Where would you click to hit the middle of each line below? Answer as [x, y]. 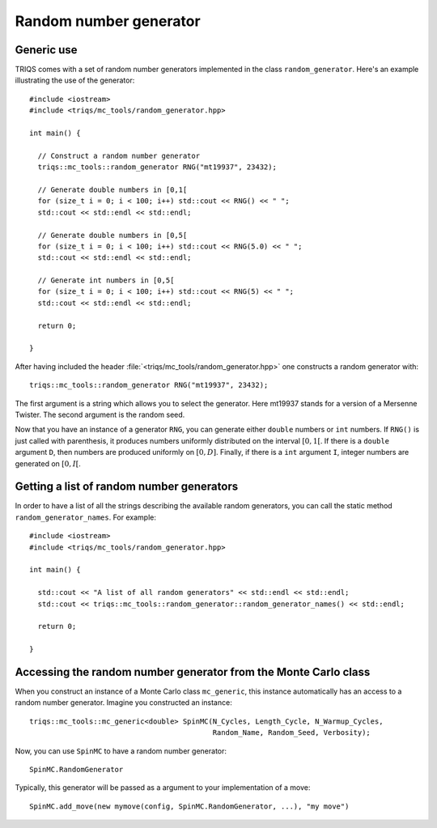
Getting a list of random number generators [127, 487]
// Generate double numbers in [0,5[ [112, 235]
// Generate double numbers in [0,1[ [112, 189]
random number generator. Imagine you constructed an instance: [123, 703]
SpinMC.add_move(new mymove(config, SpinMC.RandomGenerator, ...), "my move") [189, 806]
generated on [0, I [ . [48, 463]
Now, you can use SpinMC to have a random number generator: [121, 751]
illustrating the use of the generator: [75, 80]
